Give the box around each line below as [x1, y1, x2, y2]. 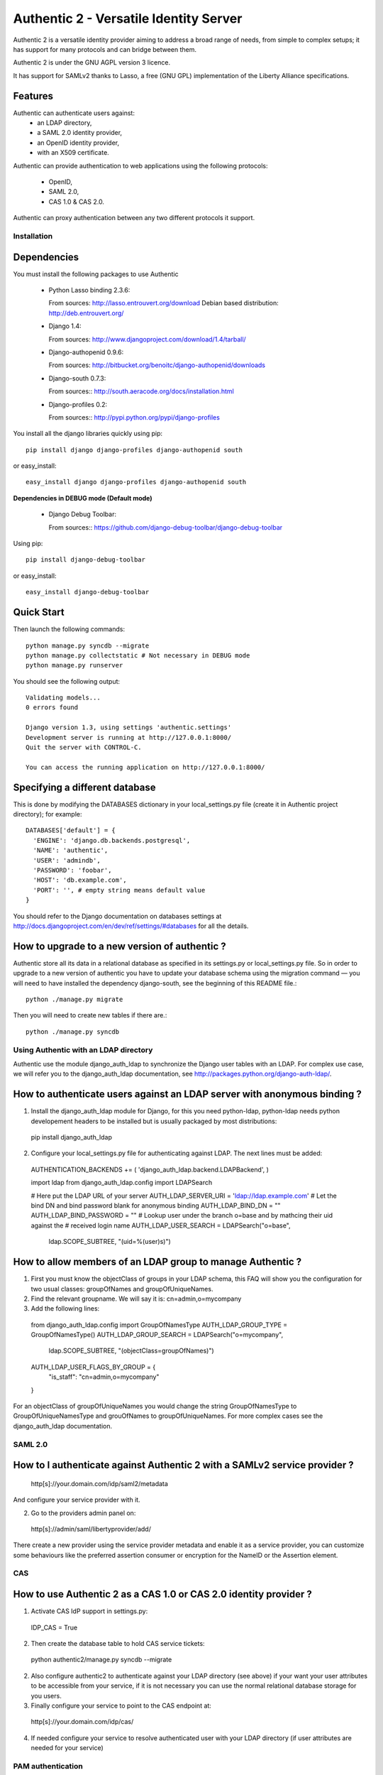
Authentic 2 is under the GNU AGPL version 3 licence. [13, 58, 170, 67]
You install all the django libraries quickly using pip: [13, 430, 163, 438]
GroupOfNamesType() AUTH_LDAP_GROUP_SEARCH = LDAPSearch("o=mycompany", [30, 1331, 284, 1339]
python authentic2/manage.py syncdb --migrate [30, 1655, 172, 1664]
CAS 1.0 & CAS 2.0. [48, 197, 104, 206]
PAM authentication [13, 1761, 83, 1771]
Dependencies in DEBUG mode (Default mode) [13, 493, 152, 502]
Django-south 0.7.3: [48, 373, 106, 383]
